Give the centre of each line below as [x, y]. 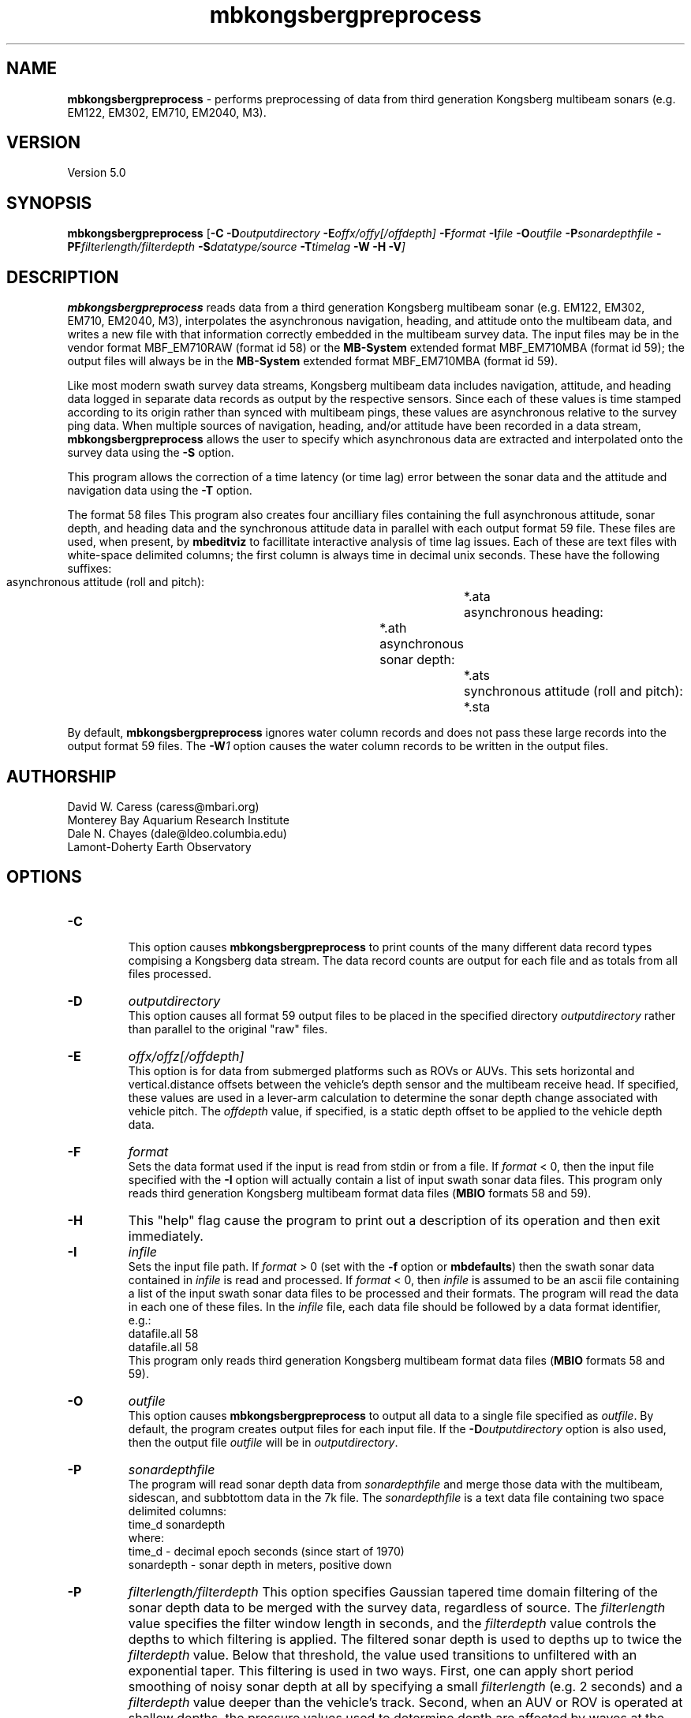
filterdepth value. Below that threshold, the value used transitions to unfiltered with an [383, 1655]
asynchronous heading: [534, 613]
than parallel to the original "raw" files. [228, 1029]
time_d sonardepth [177, 1524]
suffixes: [90, 569]
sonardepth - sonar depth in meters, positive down [260, 1564]
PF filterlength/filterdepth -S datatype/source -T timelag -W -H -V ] [236, 247]
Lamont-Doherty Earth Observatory [159, 846]
